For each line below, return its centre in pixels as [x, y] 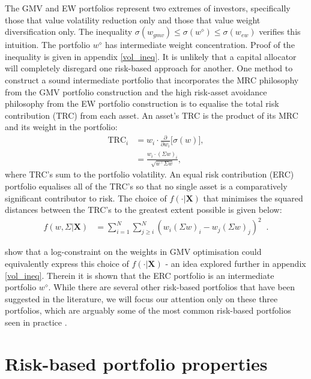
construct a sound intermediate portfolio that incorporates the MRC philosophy [152, 79]
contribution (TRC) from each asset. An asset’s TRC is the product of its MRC [152, 115]
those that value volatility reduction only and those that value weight [133, 19]
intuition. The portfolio [48, 45]
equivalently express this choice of [67, 263]
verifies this [280, 31]
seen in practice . [36, 322]
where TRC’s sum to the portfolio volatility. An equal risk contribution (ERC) [149, 174]
